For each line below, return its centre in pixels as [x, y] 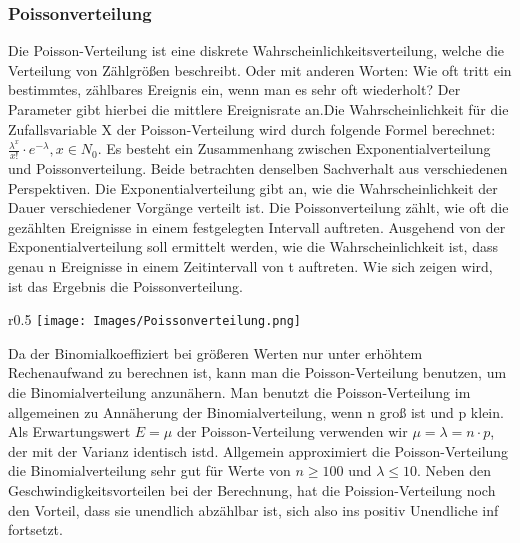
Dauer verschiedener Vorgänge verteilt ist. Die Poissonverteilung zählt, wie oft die [258, 207]
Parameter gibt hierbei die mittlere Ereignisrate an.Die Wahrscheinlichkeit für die [258, 109]
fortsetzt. [35, 529]
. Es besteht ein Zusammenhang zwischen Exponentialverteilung [294, 148]
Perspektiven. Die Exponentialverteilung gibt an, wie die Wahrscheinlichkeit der [253, 187]
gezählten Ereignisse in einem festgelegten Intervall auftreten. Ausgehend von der [257, 226]
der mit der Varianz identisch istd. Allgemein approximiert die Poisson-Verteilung [258, 450]
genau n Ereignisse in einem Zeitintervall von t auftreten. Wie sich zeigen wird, [250, 265]
